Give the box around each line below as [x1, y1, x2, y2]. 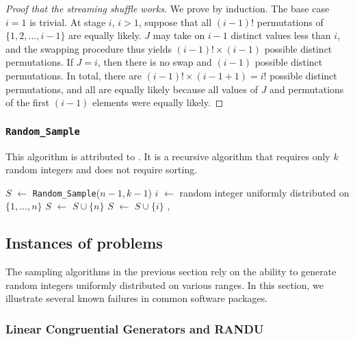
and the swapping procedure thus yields [5, 41, 172, 55]
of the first [5, 95, 50, 110]
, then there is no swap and [97, 55, 212, 69]
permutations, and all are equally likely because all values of [5, 81, 258, 96]
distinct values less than [231, 28, 331, 42]
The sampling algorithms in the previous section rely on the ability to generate [5, 264, 337, 279]
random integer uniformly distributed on [179, 185, 350, 199]
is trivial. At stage [29, 14, 106, 29]
